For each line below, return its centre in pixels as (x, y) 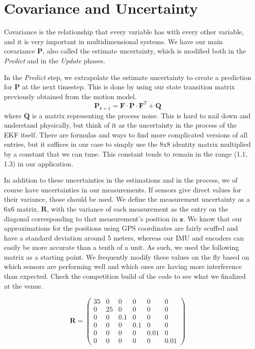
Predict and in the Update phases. (55, 60)
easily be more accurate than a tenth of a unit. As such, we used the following (122, 247)
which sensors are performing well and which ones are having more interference (123, 266)
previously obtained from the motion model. (71, 96)
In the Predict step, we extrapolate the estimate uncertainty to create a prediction (128, 77)
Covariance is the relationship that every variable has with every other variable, (124, 32)
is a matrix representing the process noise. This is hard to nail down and (142, 115)
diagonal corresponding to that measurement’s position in (91, 218)
